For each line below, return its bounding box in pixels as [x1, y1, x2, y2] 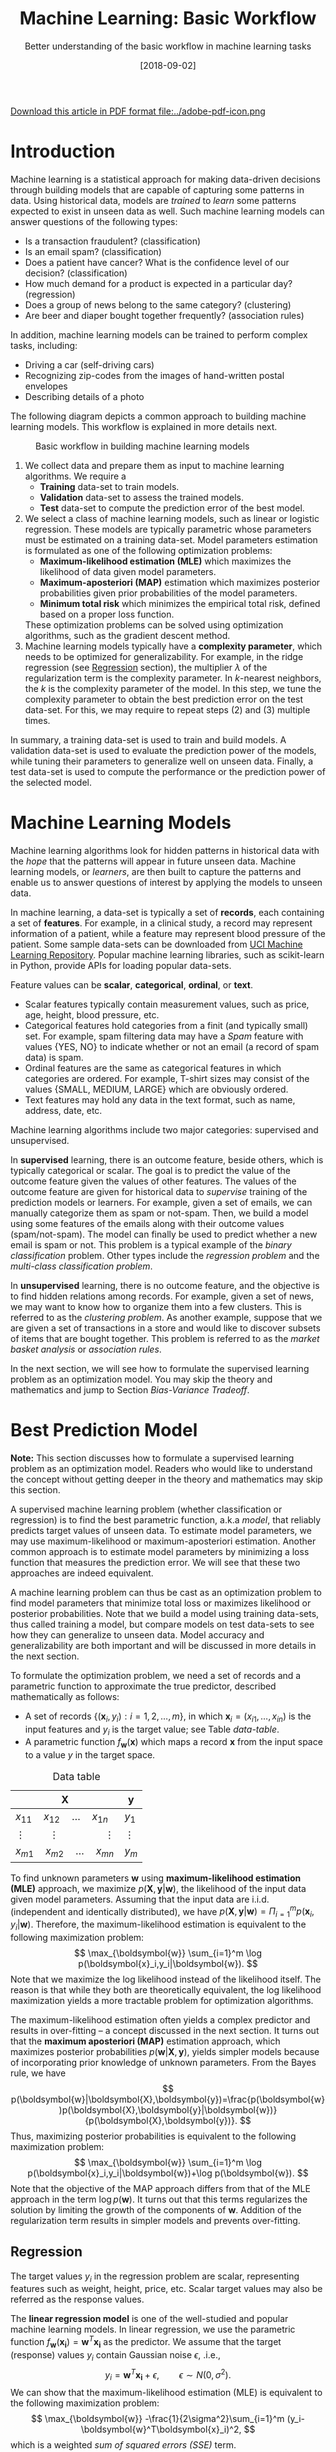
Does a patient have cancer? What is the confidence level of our [24, 256, 290, 268]
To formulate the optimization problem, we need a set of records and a [10, 1669, 302, 1681]
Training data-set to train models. [39, 480, 180, 492]
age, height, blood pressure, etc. [24, 1008, 160, 1021]
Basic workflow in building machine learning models [35, 440, 250, 452]
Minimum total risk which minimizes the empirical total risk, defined [39, 597, 321, 609]
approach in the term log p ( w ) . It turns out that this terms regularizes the [10, 2193, 308, 2205]
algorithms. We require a [24, 470, 127, 482]
